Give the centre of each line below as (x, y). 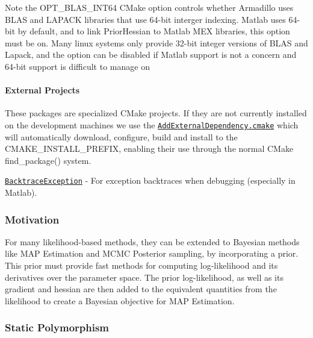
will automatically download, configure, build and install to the (121, 136)
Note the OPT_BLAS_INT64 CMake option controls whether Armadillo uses (149, 7)
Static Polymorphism (57, 327)
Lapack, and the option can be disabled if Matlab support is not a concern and (151, 55)
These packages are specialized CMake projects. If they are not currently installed (156, 113)
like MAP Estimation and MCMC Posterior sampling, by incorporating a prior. (152, 253)
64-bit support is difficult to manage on (77, 66)
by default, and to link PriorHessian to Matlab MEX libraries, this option (154, 31)
